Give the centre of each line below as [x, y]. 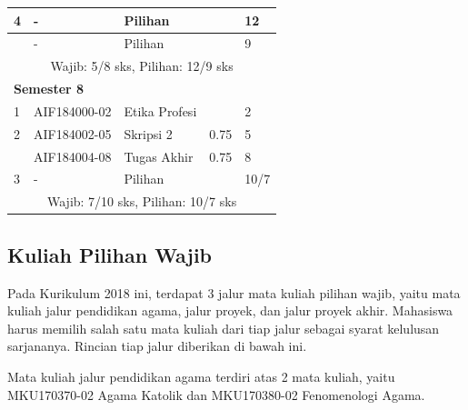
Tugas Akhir [159, 156]
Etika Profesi [160, 110]
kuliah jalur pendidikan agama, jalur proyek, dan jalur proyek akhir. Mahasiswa [230, 310]
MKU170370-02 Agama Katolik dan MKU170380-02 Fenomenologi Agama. [216, 394]
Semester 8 [49, 89]
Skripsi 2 [148, 133]
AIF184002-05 [73, 133]
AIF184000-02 [73, 110]
